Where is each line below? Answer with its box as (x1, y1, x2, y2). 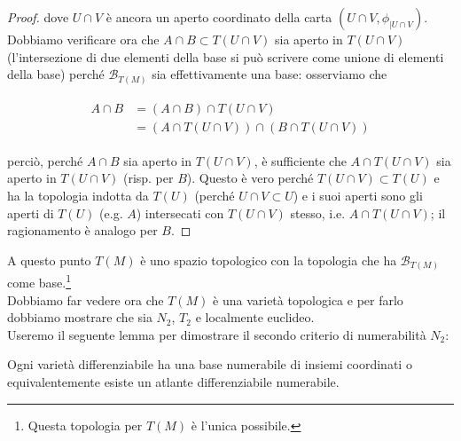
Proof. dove (7, 8, 69, 26)
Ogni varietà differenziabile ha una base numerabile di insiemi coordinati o (7, 355, 412, 374)
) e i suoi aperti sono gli (293, 185, 423, 204)
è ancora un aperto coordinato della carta (105, 8, 332, 26)
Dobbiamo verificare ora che (7, 30, 160, 48)
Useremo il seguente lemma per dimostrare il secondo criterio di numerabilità (7, 325, 426, 343)
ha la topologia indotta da (7, 185, 149, 204)
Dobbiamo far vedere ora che (7, 290, 164, 309)
